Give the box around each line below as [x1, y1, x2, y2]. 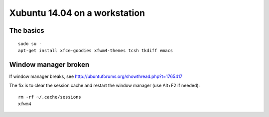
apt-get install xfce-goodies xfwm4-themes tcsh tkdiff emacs [18, 48, 173, 53]
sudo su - [18, 41, 42, 47]
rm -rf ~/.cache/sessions [18, 94, 82, 100]
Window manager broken [9, 60, 90, 69]
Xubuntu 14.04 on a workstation [9, 7, 145, 18]
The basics [9, 26, 44, 35]
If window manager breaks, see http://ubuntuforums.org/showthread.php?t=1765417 [9, 73, 183, 79]
